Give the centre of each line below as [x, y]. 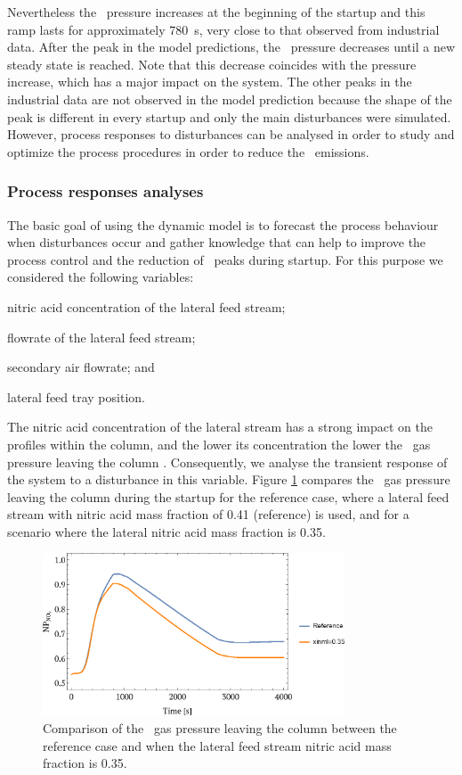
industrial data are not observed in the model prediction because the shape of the [230, 99]
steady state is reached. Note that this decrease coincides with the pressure [212, 64]
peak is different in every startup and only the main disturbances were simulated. [229, 116]
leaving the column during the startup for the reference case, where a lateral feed [228, 496]
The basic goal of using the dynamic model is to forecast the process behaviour [223, 224]
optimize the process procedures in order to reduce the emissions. [188, 151]
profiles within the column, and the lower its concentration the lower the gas [219, 444]
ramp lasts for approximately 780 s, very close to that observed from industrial [223, 29]
